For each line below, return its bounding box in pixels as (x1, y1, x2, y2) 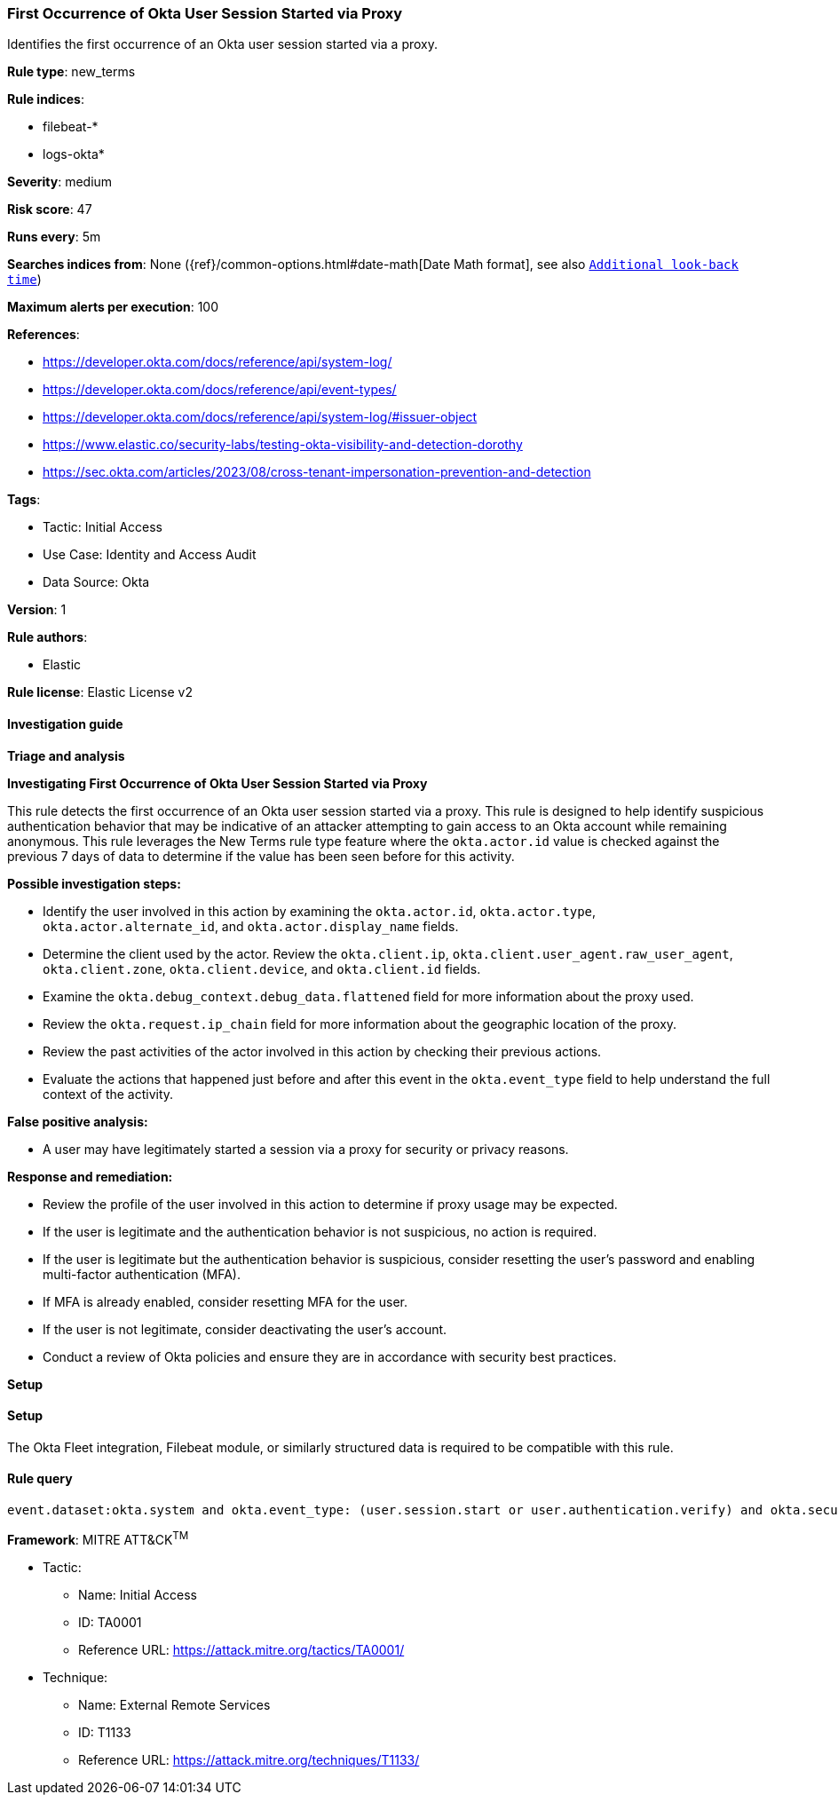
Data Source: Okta (43, 574, 150, 590)
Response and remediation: (7, 1168, 173, 1184)
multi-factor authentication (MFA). (43, 1266, 241, 1282)
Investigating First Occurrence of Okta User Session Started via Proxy (7, 775, 428, 791)
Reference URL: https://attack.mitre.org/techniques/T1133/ (78, 1751, 420, 1767)
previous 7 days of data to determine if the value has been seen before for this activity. (7, 848, 515, 864)
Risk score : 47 (7, 202, 92, 217)
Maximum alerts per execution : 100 (7, 299, 219, 315)
